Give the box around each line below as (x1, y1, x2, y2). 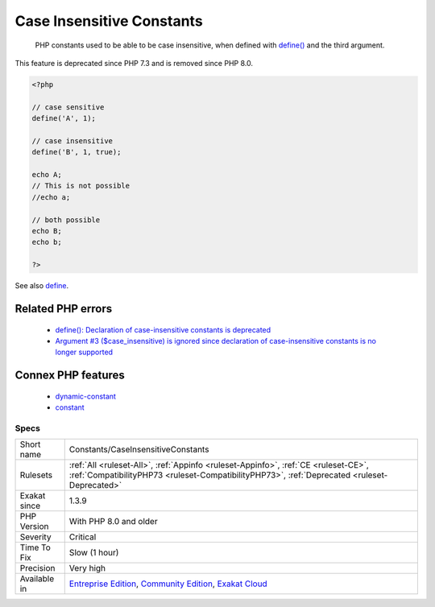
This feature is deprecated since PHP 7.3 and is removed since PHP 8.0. (14, 58, 254, 68)
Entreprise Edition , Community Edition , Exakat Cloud (68, 578, 267, 589)
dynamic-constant (55, 391, 117, 401)
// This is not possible (31, 181, 130, 191)
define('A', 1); (31, 114, 97, 123)
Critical (68, 531, 97, 543)
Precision (19, 563, 56, 574)
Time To (19, 542, 52, 553)
